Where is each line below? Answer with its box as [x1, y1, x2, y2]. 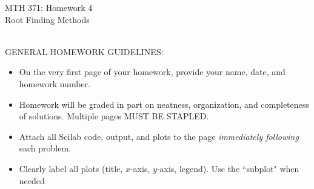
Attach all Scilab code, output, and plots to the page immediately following [19, 130, 299, 142]
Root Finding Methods [5, 13, 90, 25]
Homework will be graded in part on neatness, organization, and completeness [19, 98, 309, 110]
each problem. [19, 142, 72, 154]
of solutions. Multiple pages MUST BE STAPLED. [19, 110, 209, 122]
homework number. [19, 77, 90, 90]
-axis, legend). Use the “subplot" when [156, 162, 299, 174]
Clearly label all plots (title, [19, 162, 123, 174]
